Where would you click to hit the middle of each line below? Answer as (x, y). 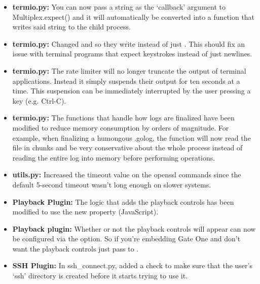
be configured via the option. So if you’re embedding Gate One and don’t (126, 239)
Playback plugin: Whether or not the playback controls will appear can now (134, 228)
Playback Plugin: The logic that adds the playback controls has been (123, 201)
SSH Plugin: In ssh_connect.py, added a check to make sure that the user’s (132, 265)
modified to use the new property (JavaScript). (85, 212)
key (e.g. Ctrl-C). (39, 100)
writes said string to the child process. (71, 27)
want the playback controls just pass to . (76, 248)
